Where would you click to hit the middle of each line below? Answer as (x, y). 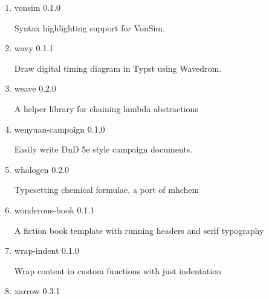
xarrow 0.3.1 (37, 291)
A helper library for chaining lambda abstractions (106, 108)
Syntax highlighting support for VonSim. (89, 27)
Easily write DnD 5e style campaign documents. (103, 149)
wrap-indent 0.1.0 (47, 250)
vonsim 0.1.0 (37, 7)
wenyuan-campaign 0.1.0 (60, 129)
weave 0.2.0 (35, 88)
